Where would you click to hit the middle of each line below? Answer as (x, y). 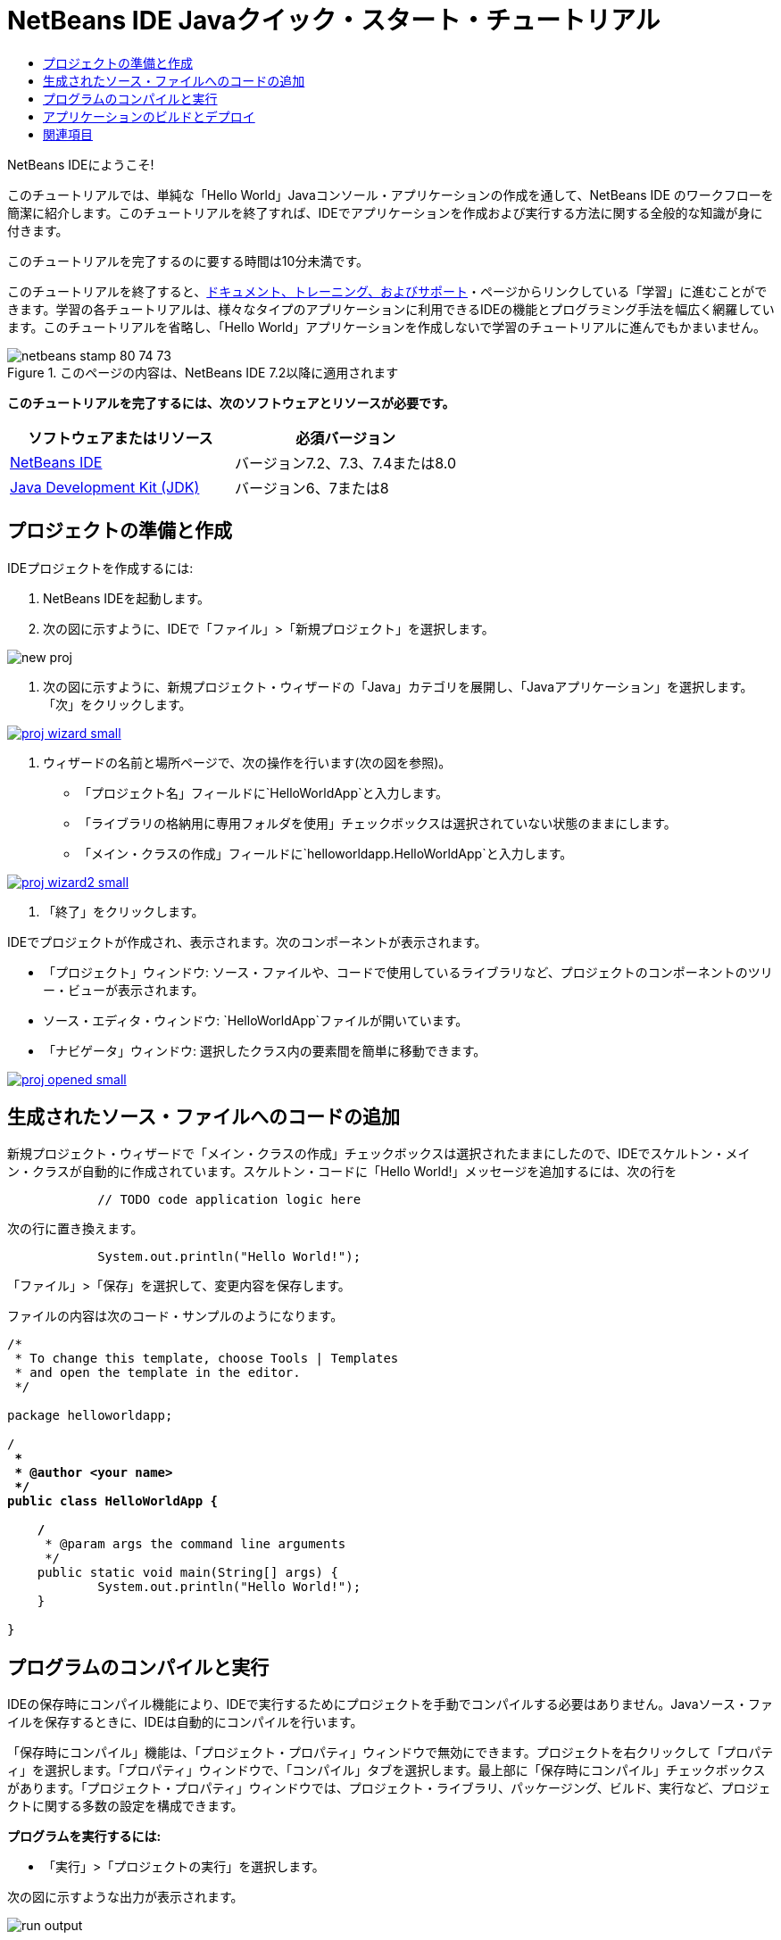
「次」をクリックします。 (117, 704)
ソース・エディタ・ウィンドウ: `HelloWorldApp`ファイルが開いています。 (256, 1020)
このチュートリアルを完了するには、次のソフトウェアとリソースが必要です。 (231, 402)
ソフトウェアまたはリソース (120, 438)
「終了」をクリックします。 (124, 911)
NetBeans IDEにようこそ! (81, 164)
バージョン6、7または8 (312, 488)
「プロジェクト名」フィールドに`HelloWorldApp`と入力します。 (264, 792)
